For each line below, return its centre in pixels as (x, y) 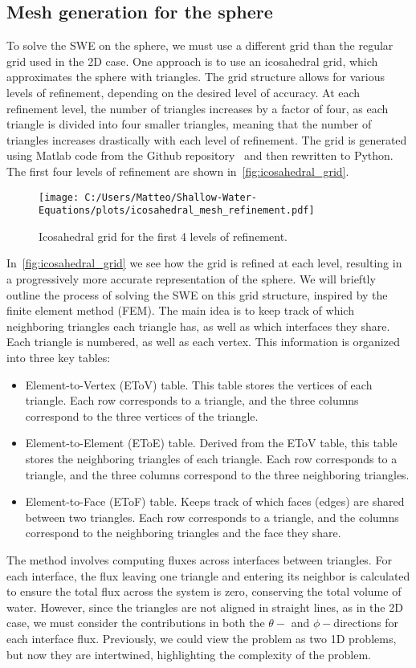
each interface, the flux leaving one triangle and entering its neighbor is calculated (208, 575)
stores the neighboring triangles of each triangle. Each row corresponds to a (211, 458)
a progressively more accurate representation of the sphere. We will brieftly (191, 279)
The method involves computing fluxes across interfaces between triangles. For (199, 559)
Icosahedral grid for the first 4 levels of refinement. (163, 236)
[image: (59, 197)
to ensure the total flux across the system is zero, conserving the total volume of (204, 591)
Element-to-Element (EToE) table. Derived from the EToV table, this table (211, 443)
